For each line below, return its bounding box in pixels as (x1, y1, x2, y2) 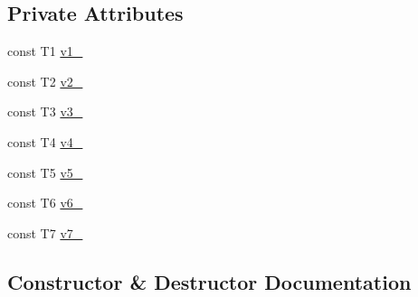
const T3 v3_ (7, 102, 83, 121)
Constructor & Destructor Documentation (7, 267, 412, 295)
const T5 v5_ (7, 162, 83, 181)
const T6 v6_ (7, 193, 83, 212)
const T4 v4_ (7, 132, 83, 151)
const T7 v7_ (7, 223, 83, 242)
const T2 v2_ (7, 71, 83, 90)
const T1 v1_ (7, 42, 83, 60)
